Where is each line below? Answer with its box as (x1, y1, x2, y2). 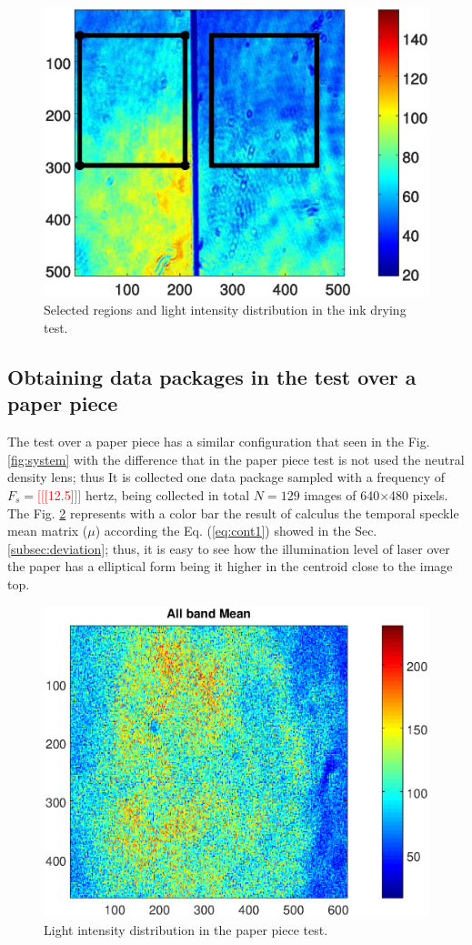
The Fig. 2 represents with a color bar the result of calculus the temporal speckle (7, 503, 459, 522)
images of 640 (304, 485, 380, 504)
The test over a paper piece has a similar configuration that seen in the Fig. (7, 432, 430, 451)
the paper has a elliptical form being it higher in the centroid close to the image (7, 557, 453, 576)
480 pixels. (389, 485, 448, 504)
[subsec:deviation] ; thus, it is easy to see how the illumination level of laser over (7, 538, 450, 558)
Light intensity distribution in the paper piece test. (44, 920, 328, 939)
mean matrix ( (7, 521, 88, 540)
